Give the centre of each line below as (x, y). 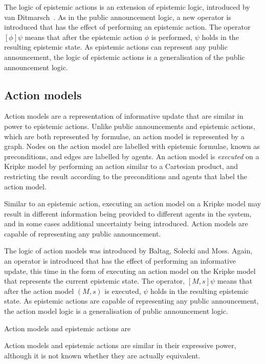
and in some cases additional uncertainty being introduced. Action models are (126, 223)
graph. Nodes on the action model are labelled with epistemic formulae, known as (132, 146)
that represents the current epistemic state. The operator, (95, 281)
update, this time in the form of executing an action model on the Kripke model (130, 271)
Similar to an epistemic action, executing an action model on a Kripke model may (133, 204)
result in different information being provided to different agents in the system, (128, 213)
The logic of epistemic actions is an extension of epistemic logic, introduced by (127, 7)
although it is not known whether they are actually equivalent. (102, 355)
